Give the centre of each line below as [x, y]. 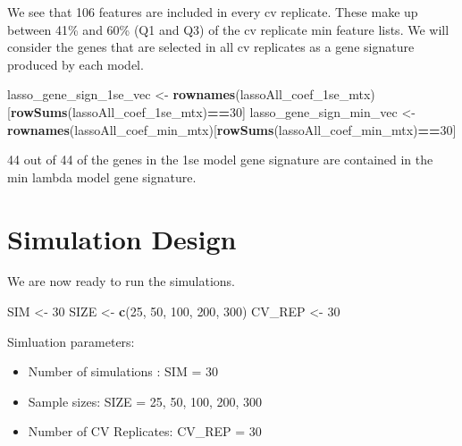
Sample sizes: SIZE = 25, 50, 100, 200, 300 [145, 401]
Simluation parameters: [71, 341]
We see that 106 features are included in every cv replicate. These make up [213, 12]
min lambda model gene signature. [102, 177]
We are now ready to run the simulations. [121, 281]
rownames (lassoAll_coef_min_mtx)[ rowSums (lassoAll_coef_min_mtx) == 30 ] [232, 129]
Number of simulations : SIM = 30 [123, 371]
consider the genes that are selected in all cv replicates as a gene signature [211, 47]
